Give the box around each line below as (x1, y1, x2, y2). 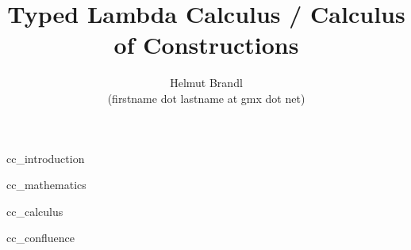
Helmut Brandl (170, 74, 243, 91)
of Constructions (113, 28, 299, 61)
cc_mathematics (6, 176, 86, 193)
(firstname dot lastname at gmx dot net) (107, 89, 305, 106)
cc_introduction (6, 150, 85, 166)
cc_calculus (6, 203, 63, 219)
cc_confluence (6, 229, 75, 246)
